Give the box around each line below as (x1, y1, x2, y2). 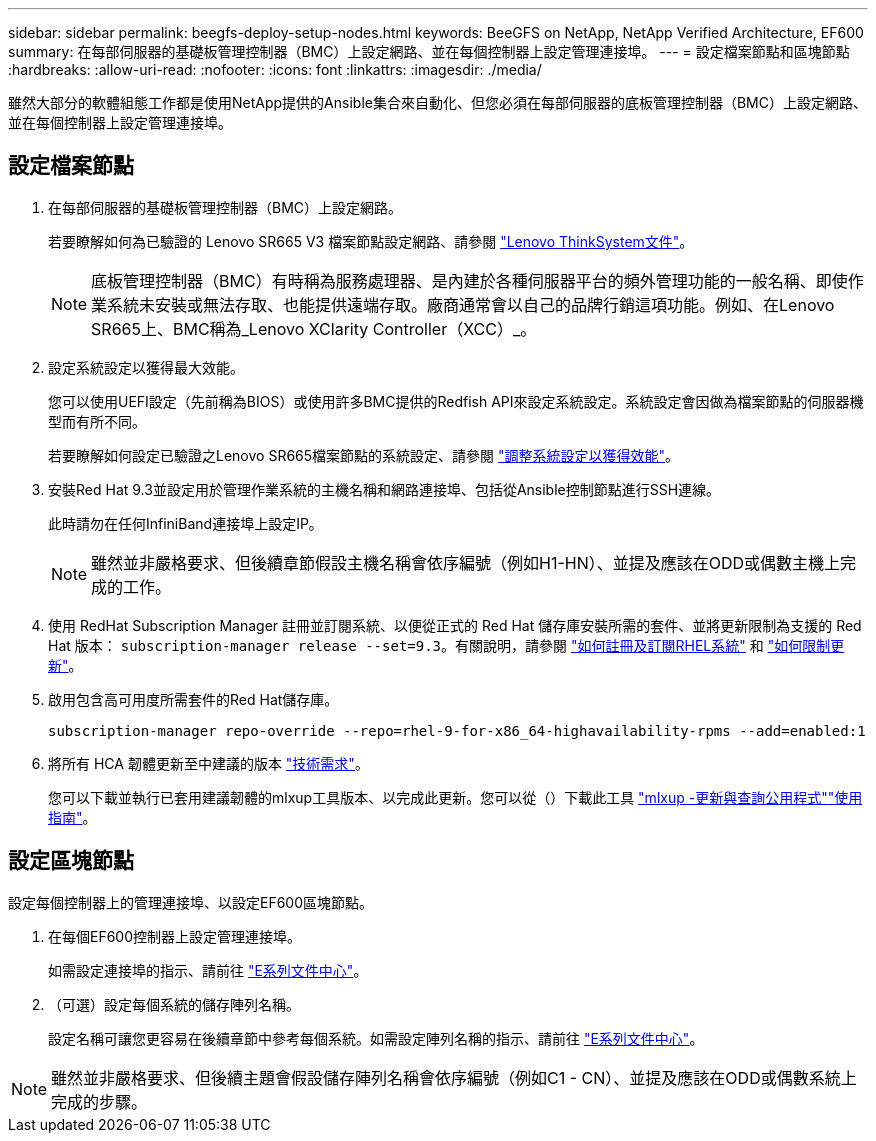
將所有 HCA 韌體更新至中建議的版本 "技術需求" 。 (48, 754, 369, 772)
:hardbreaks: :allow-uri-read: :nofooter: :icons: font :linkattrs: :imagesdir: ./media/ (8, 61, 542, 78)
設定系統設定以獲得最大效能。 (48, 358, 244, 376)
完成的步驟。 (51, 1091, 148, 1112)
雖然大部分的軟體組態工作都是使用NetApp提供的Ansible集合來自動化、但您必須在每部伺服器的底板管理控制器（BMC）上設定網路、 (8, 94, 867, 111)
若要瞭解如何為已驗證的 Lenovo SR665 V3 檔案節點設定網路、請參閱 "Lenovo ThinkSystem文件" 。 (48, 232, 694, 250)
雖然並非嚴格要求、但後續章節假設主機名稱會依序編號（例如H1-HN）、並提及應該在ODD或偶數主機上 (91, 552, 841, 573)
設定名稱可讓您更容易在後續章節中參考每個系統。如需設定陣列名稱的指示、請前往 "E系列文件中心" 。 (48, 1029, 704, 1047)
